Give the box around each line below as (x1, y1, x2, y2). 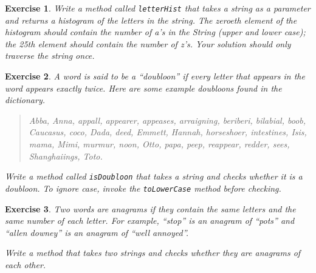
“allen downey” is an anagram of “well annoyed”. (5, 226, 189, 238)
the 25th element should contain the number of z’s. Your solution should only (5, 37, 291, 50)
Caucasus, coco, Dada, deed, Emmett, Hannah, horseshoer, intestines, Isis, (29, 126, 307, 138)
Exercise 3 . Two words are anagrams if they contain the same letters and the (5, 202, 296, 215)
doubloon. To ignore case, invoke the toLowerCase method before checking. (5, 181, 281, 194)
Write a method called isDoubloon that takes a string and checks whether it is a (5, 170, 303, 183)
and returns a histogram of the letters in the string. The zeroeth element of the (5, 13, 297, 26)
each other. (5, 258, 46, 271)
